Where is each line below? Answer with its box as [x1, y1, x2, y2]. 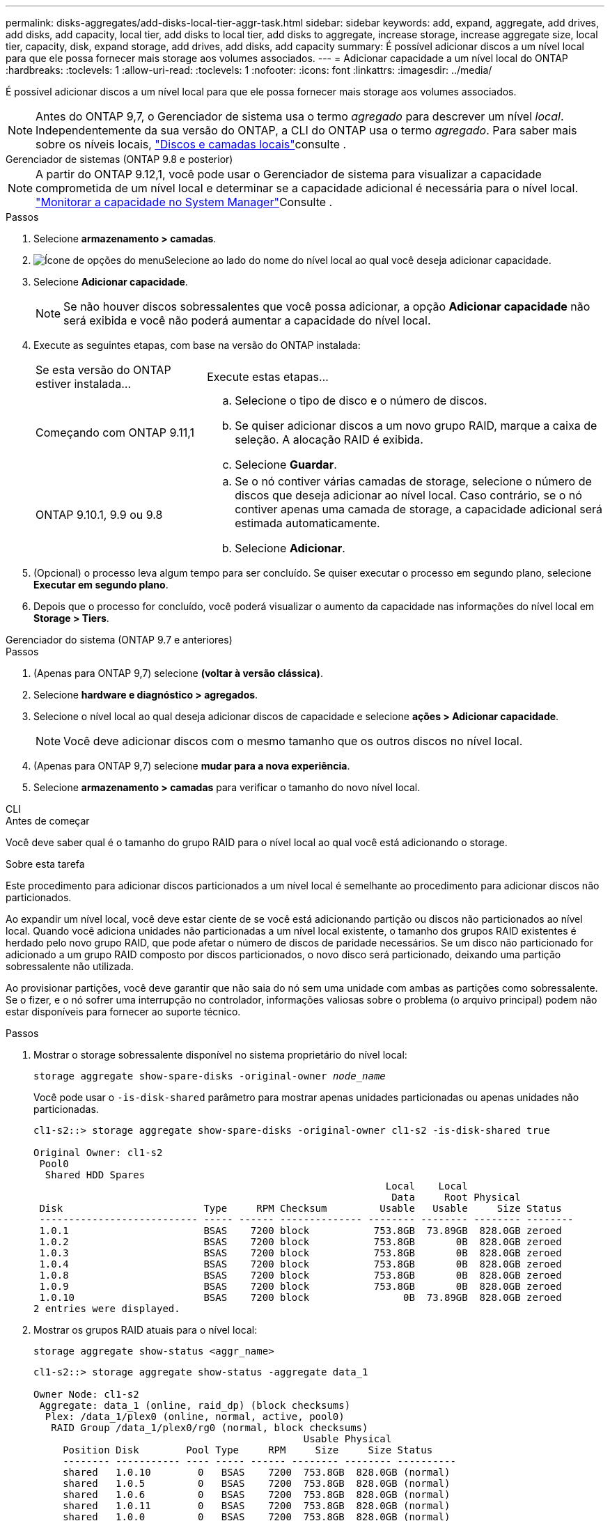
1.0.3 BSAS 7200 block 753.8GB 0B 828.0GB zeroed [39, 1247, 562, 1258]
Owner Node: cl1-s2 [33, 1389, 139, 1400]
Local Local [385, 1180, 468, 1192]
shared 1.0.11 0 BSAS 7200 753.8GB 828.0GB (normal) [63, 1500, 451, 1511]
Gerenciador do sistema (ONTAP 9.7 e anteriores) [6, 634, 233, 646]
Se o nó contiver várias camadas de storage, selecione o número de [235, 474, 592, 488]
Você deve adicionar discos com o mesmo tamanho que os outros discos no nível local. [63, 734, 523, 748]
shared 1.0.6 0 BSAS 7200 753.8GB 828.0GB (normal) [63, 1489, 451, 1500]
